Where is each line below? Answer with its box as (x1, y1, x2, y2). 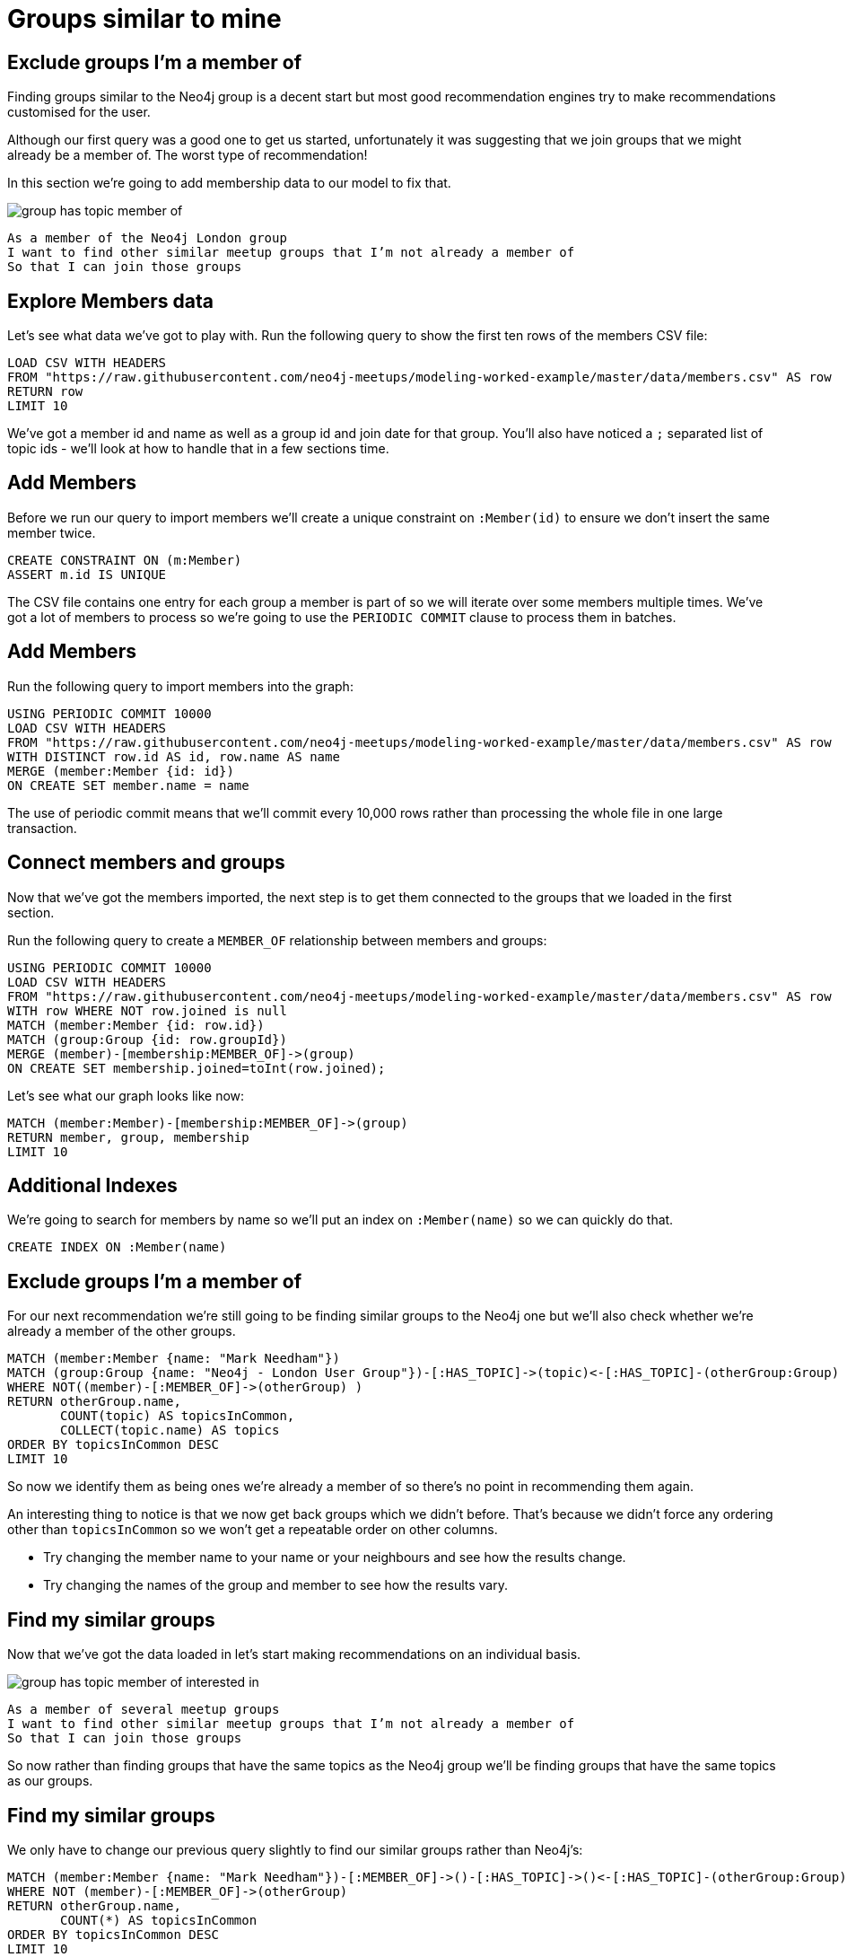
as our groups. (7, 1773, 93, 1789)
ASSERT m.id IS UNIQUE (7, 566, 167, 582)
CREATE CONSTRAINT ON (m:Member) (7, 552, 242, 567)
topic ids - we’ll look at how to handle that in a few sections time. (7, 441, 389, 457)
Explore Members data (7, 289, 214, 312)
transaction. (7, 820, 77, 836)
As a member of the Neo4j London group (7, 231, 287, 246)
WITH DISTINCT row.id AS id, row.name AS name (7, 749, 340, 764)
